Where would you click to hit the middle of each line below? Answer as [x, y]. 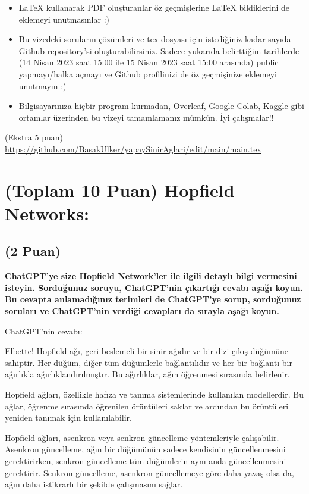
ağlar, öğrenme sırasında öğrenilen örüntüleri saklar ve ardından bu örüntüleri [147, 406]
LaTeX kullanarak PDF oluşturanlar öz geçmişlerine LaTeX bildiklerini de [154, 7]
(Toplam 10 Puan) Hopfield [120, 190]
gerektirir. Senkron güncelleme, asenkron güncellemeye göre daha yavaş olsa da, [149, 472]
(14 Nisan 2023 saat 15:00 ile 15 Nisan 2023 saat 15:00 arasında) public [149, 62]
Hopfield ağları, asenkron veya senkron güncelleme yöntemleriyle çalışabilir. [142, 437]
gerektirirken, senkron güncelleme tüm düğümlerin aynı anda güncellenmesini [146, 461]
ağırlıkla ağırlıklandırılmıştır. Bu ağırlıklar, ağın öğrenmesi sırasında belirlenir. [147, 374]
